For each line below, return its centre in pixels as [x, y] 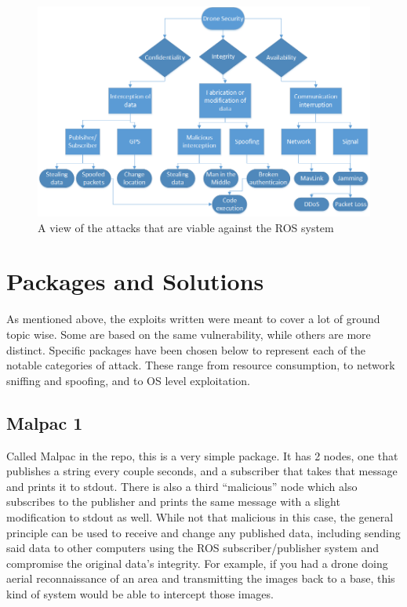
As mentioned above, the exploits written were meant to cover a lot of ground [193, 319]
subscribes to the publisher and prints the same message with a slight [173, 502]
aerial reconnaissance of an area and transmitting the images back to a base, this [201, 578]
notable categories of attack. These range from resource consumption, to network [201, 365]
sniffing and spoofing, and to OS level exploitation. [128, 380]
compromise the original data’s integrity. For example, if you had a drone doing [197, 563]
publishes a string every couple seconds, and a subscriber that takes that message [202, 471]
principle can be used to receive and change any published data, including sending [203, 532]
